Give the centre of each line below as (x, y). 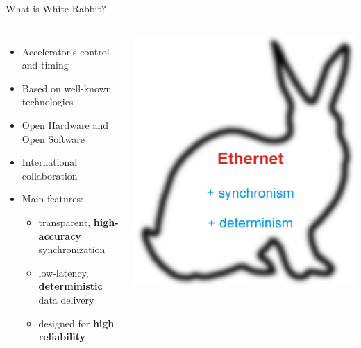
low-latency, (64, 272)
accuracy (60, 235)
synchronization (72, 249)
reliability (62, 337)
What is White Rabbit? (56, 8)
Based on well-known (67, 88)
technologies (48, 102)
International (50, 162)
